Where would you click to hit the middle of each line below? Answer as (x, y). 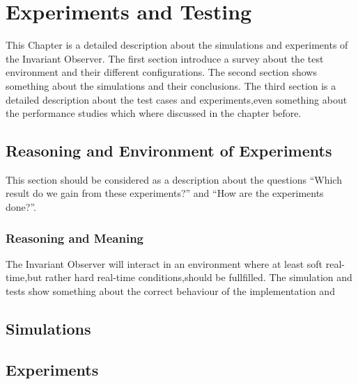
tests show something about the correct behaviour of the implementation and (170, 291)
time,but (24, 277)
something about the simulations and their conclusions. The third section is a (171, 85)
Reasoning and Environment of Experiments (169, 151)
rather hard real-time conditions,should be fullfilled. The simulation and (199, 277)
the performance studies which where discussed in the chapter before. (154, 113)
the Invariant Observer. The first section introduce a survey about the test (165, 58)
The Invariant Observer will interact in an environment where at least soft (164, 263)
